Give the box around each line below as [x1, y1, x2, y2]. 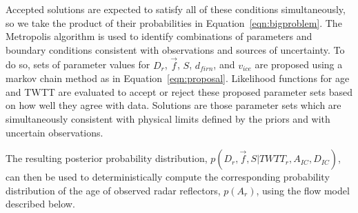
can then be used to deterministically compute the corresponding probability [6, 170, 330, 184]
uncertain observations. [6, 125, 103, 139]
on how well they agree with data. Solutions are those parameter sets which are [6, 98, 341, 112]
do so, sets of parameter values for [6, 57, 150, 72]
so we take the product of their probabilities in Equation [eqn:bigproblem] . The [6, 15, 342, 30]
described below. [6, 196, 75, 211]
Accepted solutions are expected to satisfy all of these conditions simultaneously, [6, 2, 346, 16]
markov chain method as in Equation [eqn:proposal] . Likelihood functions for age [6, 71, 350, 85]
